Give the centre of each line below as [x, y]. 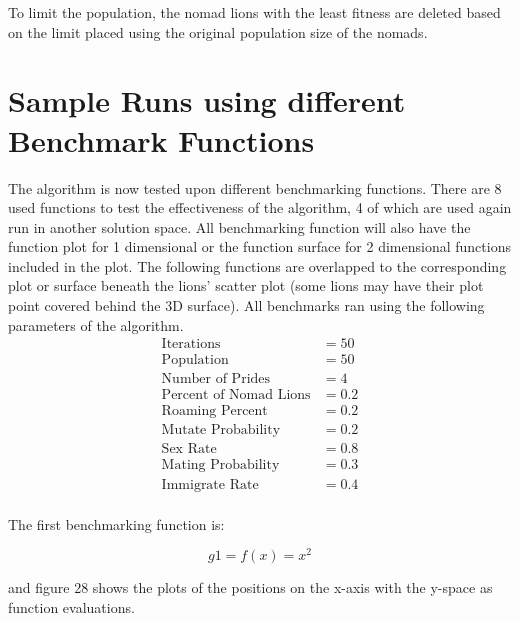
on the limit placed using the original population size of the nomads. [218, 31]
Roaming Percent [214, 411]
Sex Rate [189, 449]
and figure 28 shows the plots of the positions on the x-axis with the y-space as [250, 587]
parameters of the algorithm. [96, 324]
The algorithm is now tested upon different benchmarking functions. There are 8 [255, 187]
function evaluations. [71, 606]
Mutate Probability [221, 430]
